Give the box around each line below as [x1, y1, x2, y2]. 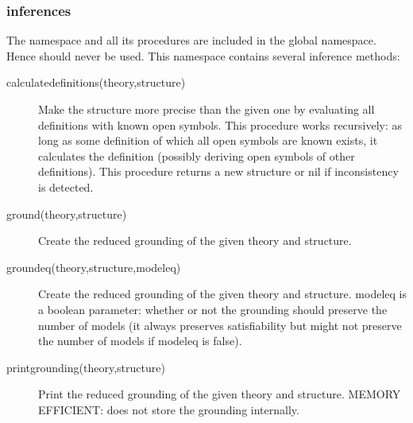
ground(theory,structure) [6, 205, 127, 222]
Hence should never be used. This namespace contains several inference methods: [6, 47, 400, 64]
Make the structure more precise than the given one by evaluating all [38, 101, 375, 117]
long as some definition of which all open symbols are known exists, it [38, 132, 378, 149]
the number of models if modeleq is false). [38, 332, 242, 349]
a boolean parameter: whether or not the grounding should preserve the [38, 301, 388, 317]
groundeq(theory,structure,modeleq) [6, 258, 181, 275]
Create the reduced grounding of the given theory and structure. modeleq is [38, 285, 407, 302]
